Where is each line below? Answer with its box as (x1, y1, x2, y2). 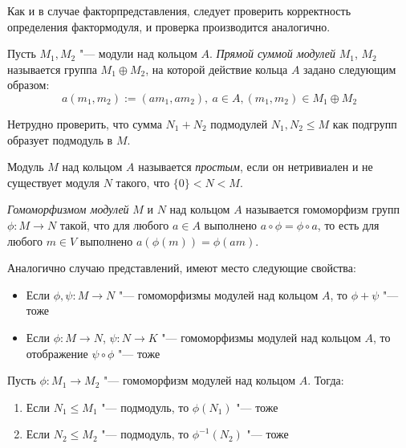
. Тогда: (307, 372, 344, 389)
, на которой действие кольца (145, 60, 288, 77)
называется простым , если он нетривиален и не (138, 158, 373, 175)
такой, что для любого (59, 216, 169, 233)
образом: (7, 76, 50, 93)
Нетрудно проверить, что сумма (7, 115, 162, 132)
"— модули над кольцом (79, 45, 197, 62)
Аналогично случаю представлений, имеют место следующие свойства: (7, 259, 356, 276)
